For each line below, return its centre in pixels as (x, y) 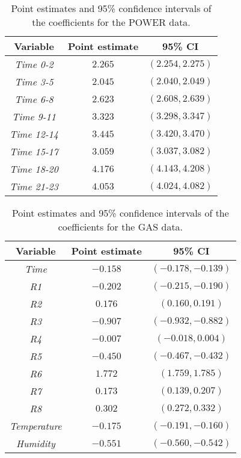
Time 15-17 (34, 151)
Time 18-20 (34, 169)
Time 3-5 (34, 82)
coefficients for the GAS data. (120, 227)
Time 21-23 (34, 186)
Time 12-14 (34, 134)
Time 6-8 (34, 99)
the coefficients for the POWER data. (111, 22)
